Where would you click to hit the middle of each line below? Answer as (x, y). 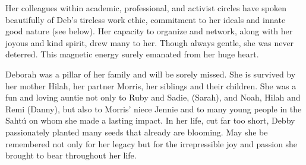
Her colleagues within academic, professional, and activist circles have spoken (146, 8)
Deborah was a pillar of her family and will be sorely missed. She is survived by (151, 74)
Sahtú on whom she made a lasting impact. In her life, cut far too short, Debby (150, 120)
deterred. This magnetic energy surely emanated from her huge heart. (132, 54)
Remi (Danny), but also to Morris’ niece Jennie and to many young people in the (154, 109)
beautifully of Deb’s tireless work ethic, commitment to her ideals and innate (146, 19)
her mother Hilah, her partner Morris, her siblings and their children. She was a (151, 85)
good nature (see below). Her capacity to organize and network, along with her (149, 31)
